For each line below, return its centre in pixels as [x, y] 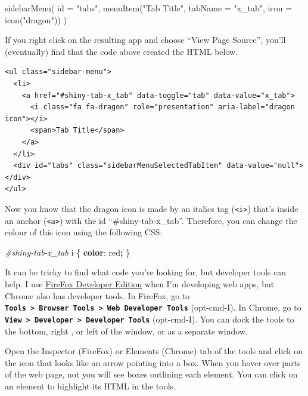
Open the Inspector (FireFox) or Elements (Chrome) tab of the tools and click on [154, 351]
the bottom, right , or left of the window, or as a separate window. [126, 331]
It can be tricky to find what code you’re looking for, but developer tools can [145, 272]
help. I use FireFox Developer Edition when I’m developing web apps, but [140, 284]
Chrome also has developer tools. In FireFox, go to [97, 295]
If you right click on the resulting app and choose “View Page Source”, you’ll [145, 40]
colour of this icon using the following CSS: [84, 232]
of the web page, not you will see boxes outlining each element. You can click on [151, 374]
